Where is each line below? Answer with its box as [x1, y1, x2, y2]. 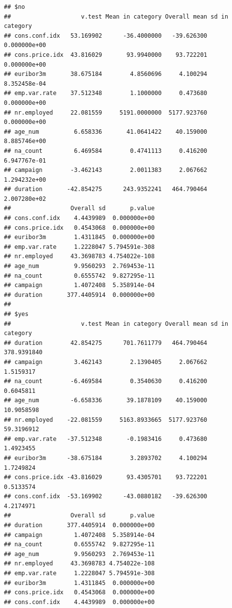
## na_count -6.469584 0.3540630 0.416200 [4, 378, 208, 385]
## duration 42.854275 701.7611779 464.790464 [4, 339, 208, 346]
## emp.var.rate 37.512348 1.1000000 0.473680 [4, 90, 208, 97]
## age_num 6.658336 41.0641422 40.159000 [4, 128, 208, 135]
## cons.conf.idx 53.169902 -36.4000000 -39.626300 [4, 32, 208, 39]
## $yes [4, 311, 29, 317]
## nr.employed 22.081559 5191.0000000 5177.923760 [4, 109, 208, 116]
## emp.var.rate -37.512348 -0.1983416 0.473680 [4, 435, 208, 442]
